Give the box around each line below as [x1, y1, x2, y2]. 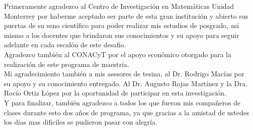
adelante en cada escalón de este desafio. [4, 39, 126, 50]
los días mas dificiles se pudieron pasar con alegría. [4, 117, 157, 127]
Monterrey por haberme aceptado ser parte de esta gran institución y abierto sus [4, 10, 249, 21]
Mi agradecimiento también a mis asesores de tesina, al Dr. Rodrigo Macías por [4, 68, 245, 79]
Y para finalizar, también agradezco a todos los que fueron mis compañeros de [4, 97, 241, 107]
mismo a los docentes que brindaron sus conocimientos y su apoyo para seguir [4, 30, 239, 40]
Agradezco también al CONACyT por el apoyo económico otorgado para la [4, 49, 231, 59]
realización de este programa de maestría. [4, 59, 129, 69]
